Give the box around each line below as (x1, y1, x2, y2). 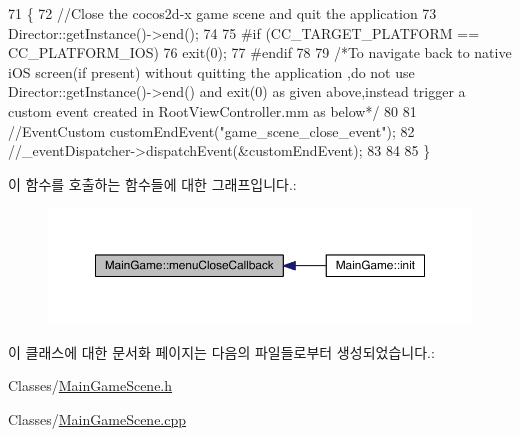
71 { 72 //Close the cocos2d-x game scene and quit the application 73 (8, 3, 437, 23)
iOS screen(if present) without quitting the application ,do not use (8, 61, 415, 82)
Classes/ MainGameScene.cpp (8, 409, 187, 430)
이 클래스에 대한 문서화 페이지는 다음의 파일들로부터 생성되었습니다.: (8, 341, 435, 362)
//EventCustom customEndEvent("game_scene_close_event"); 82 (8, 120, 415, 141)
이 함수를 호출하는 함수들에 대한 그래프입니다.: (8, 173, 297, 194)
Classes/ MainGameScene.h (8, 375, 173, 396)
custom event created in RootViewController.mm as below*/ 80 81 (8, 100, 417, 121)
